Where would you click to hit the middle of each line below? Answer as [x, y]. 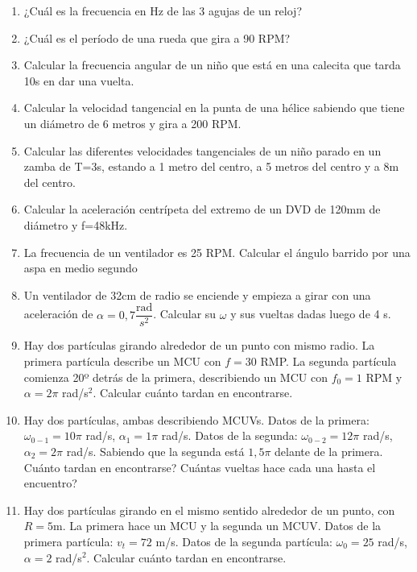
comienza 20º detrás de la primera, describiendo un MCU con [175, 377]
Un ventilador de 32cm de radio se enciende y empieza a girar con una [197, 294]
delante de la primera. [329, 451]
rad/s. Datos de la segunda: [229, 435]
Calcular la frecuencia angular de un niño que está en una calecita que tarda [212, 65]
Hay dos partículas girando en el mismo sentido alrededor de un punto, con [209, 510]
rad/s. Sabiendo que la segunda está [155, 451]
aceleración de [58, 314]
